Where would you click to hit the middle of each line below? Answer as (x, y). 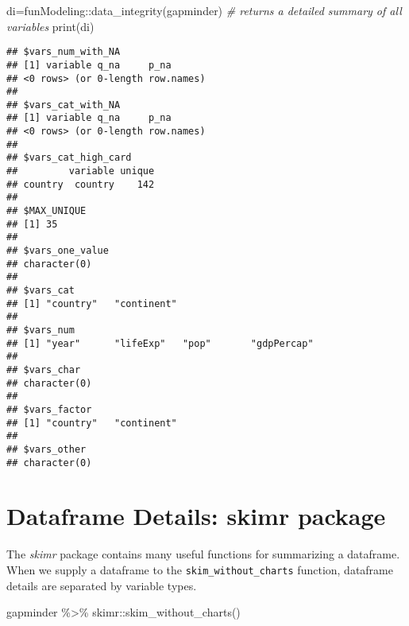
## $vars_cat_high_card (69, 158)
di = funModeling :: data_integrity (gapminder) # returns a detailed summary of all (204, 10)
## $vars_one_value (58, 251)
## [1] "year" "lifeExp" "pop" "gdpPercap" (160, 343)
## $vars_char (44, 369)
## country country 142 (81, 184)
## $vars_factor (49, 409)
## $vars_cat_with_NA (64, 105)
